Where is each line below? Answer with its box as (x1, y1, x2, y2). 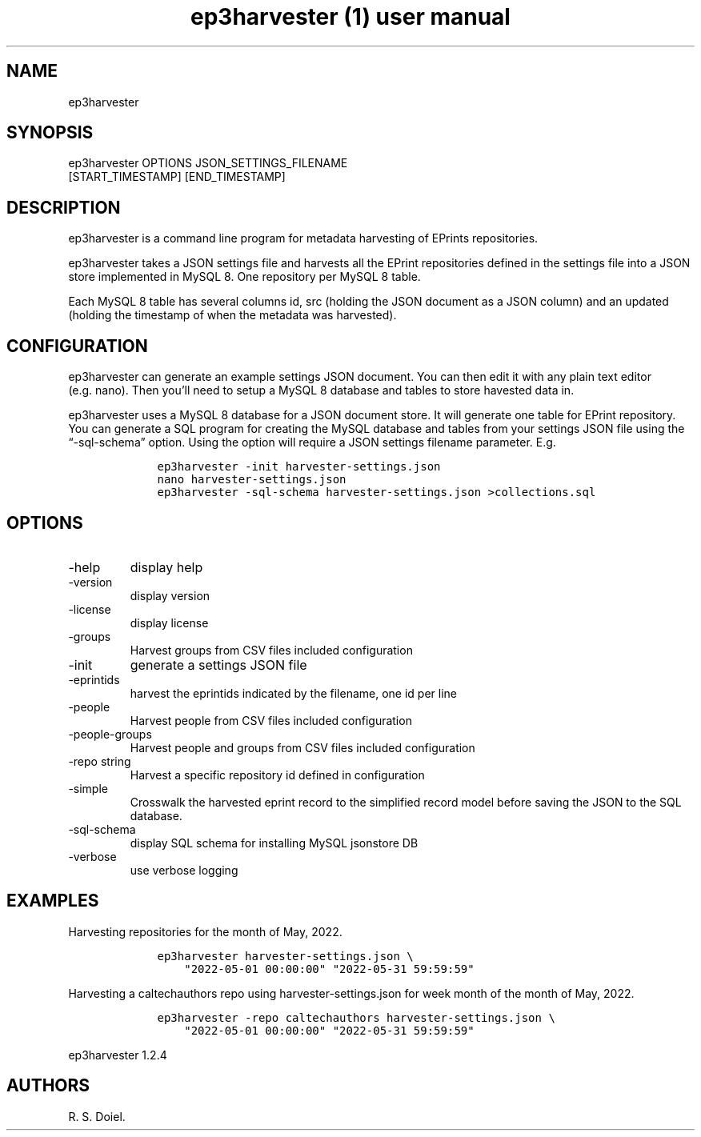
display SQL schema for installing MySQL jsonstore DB (130, 835, 419, 850)
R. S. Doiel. (68, 1109, 126, 1123)
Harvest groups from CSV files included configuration (130, 643, 413, 657)
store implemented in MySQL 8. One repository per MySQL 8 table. (68, 270, 421, 284)
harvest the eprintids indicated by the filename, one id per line (130, 686, 457, 700)
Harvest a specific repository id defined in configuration (130, 767, 425, 782)
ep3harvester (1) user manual (190, 3, 511, 30)
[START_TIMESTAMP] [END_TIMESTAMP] (68, 170, 286, 184)
